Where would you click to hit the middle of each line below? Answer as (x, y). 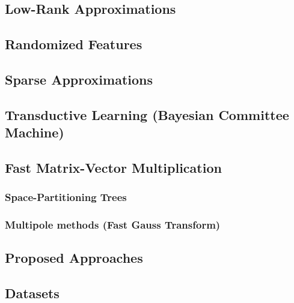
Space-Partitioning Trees (66, 197)
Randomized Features (74, 44)
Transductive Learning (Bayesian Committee (147, 114)
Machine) (35, 132)
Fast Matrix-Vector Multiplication (113, 167)
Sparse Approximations (79, 79)
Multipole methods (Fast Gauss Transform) (113, 225)
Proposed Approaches (74, 258)
